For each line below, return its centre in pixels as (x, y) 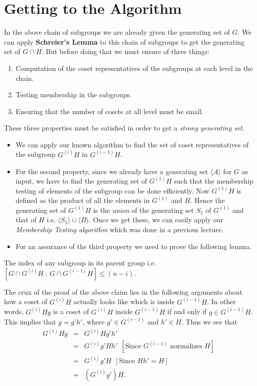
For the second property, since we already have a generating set (112, 171)
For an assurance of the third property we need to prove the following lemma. (133, 246)
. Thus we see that (209, 321)
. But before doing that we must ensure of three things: (126, 51)
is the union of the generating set (144, 210)
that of (26, 220)
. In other (222, 301)
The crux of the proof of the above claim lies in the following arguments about (123, 291)
